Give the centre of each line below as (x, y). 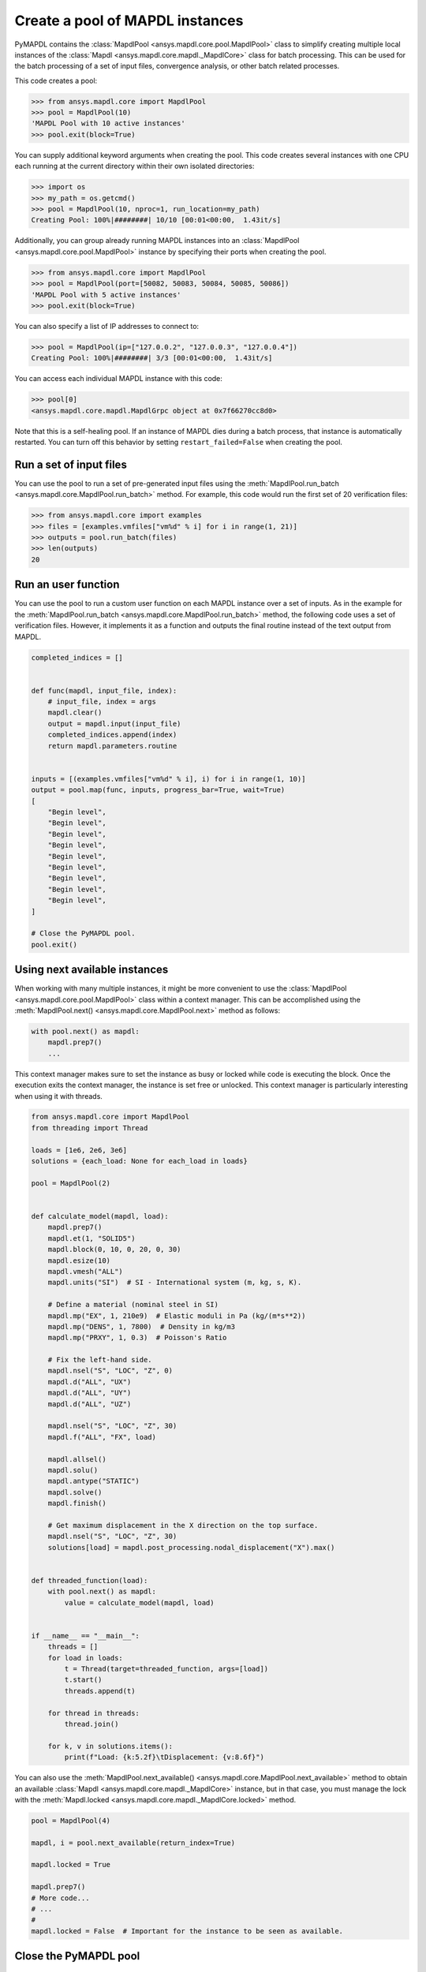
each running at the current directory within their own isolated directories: (135, 166)
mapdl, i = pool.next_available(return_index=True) (133, 1843)
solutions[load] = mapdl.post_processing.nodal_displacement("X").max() (191, 1547)
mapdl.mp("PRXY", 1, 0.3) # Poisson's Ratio (137, 1338)
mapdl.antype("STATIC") (93, 1481)
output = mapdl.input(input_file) (114, 723)
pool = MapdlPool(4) (71, 1821)
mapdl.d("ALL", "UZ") (90, 1404)
